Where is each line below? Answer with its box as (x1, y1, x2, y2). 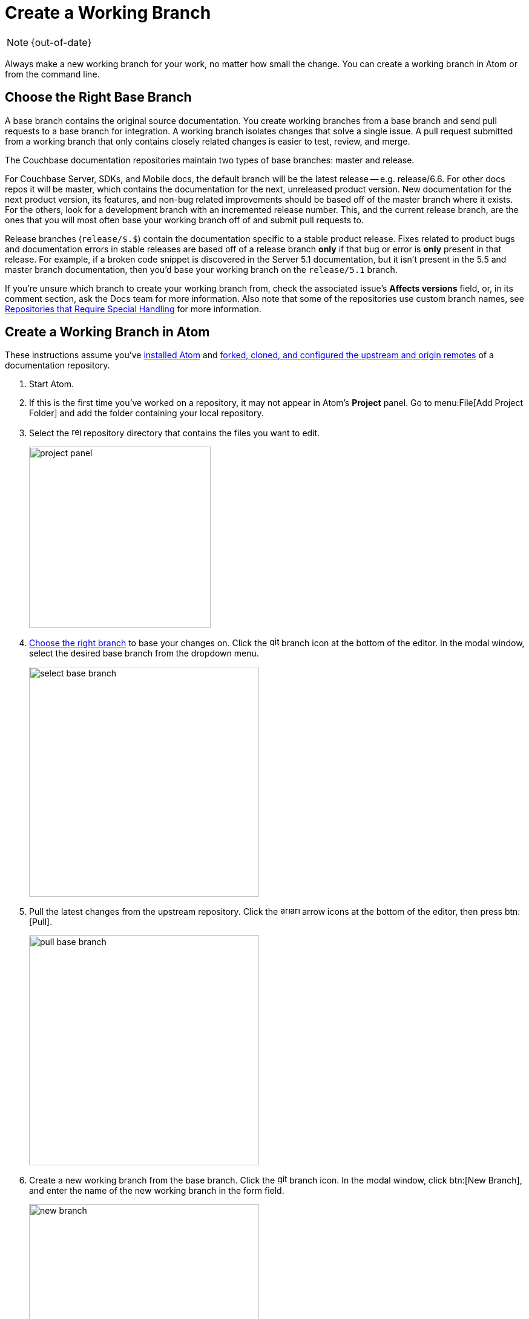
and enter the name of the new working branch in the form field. (29, 1185, 284, 1196)
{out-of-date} (31, 36, 92, 48)
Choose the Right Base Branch (5, 90, 192, 105)
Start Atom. (29, 379, 74, 390)
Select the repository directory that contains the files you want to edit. (29, 428, 320, 439)
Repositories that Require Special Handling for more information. (5, 303, 261, 314)
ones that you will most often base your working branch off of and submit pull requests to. (5, 214, 364, 225)
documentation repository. (5, 360, 110, 371)
